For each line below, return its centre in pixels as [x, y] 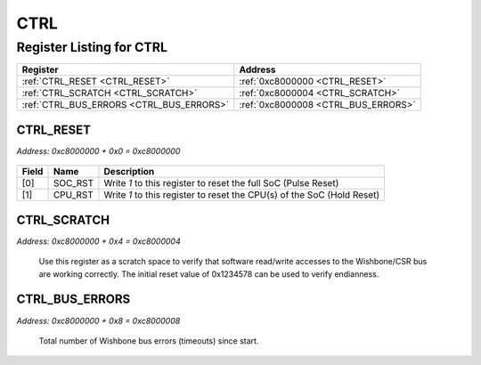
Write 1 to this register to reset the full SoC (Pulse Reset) [221, 183]
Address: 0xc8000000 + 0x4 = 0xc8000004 [99, 241]
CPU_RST [73, 195]
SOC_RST [73, 183]
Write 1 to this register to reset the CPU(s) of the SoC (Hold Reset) [242, 195]
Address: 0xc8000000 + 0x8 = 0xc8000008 [98, 320]
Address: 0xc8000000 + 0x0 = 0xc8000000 [98, 150]
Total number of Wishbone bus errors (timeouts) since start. [149, 341]
